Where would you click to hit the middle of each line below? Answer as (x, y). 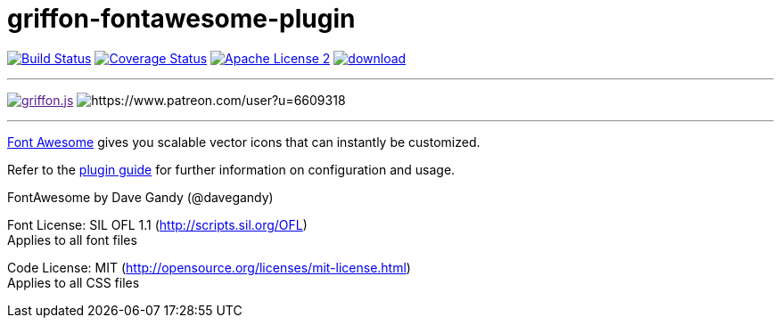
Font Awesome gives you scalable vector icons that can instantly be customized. (244, 142)
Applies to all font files (72, 240)
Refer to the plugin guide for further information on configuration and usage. (231, 169)
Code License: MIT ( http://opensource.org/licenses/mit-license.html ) (209, 267)
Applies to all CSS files (74, 282)
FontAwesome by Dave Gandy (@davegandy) (140, 197)
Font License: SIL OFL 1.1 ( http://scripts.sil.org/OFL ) (157, 224)
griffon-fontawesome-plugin (181, 19)
